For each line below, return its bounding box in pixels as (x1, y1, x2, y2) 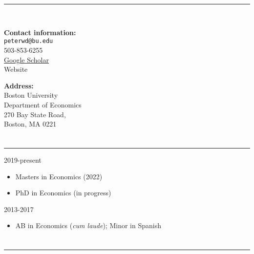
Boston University (4, 90, 58, 100)
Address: (4, 80, 34, 90)
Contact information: (4, 27, 76, 37)
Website (4, 64, 28, 74)
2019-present (4, 154, 42, 165)
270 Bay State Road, (4, 109, 66, 119)
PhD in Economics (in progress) (15, 188, 111, 198)
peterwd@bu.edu (4, 38, 53, 45)
